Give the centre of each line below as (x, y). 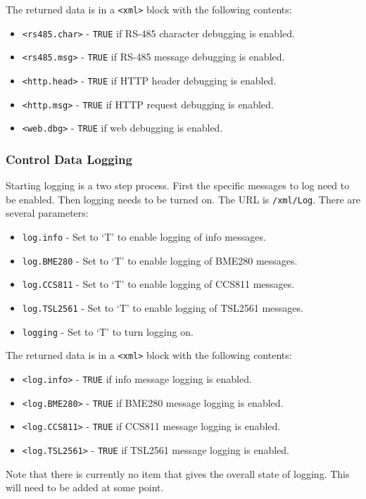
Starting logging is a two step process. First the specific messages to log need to (178, 185)
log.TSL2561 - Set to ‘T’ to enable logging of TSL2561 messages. (163, 307)
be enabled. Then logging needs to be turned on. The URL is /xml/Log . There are (183, 199)
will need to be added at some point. (85, 487)
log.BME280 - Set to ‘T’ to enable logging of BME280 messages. (160, 260)
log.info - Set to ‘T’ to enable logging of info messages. (144, 236)
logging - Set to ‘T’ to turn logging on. (108, 331)
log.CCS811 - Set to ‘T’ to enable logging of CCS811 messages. (158, 284)
